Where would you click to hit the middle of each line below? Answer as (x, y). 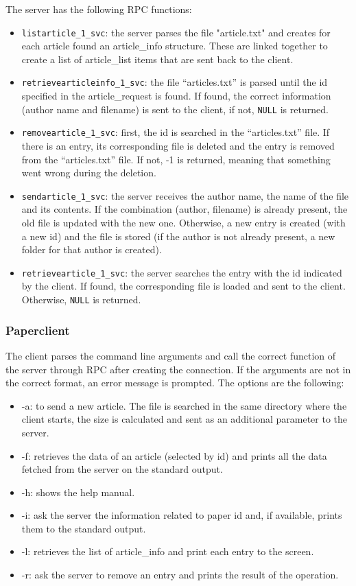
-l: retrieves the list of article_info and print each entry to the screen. (168, 551)
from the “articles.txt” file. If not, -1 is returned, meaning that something (176, 159)
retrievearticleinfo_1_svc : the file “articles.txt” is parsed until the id (175, 82)
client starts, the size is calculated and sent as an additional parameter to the (185, 419)
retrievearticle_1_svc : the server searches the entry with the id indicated (182, 272)
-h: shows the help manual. (78, 492)
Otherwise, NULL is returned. (81, 300)
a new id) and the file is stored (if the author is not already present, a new (178, 236)
